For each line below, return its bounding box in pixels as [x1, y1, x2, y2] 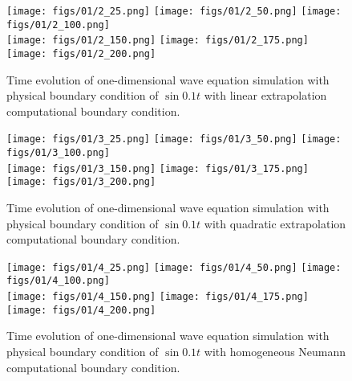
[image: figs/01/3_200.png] [6, 176, 156, 188]
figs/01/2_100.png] [6, 18, 110, 31]
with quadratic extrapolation [204, 215, 346, 231]
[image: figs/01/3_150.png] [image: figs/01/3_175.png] [6, 162, 309, 174]
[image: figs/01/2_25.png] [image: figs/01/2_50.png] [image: [6, 6, 342, 17]
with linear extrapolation [204, 87, 327, 104]
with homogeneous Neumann [204, 343, 346, 360]
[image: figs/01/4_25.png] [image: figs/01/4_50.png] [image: [6, 261, 342, 273]
